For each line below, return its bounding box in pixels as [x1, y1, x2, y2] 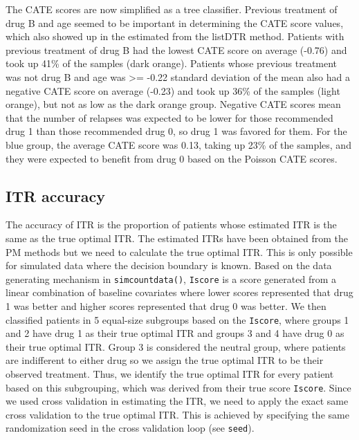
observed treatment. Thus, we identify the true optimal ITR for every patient [6, 366, 334, 381]
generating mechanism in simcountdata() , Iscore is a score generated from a [6, 271, 336, 286]
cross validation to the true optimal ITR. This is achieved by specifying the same [6, 407, 349, 421]
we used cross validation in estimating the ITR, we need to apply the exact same [6, 394, 349, 408]
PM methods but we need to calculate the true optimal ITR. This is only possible [6, 244, 353, 259]
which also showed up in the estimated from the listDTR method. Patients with [6, 29, 344, 44]
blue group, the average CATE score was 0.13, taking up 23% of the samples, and [6, 137, 351, 152]
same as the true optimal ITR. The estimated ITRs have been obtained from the [6, 230, 348, 245]
